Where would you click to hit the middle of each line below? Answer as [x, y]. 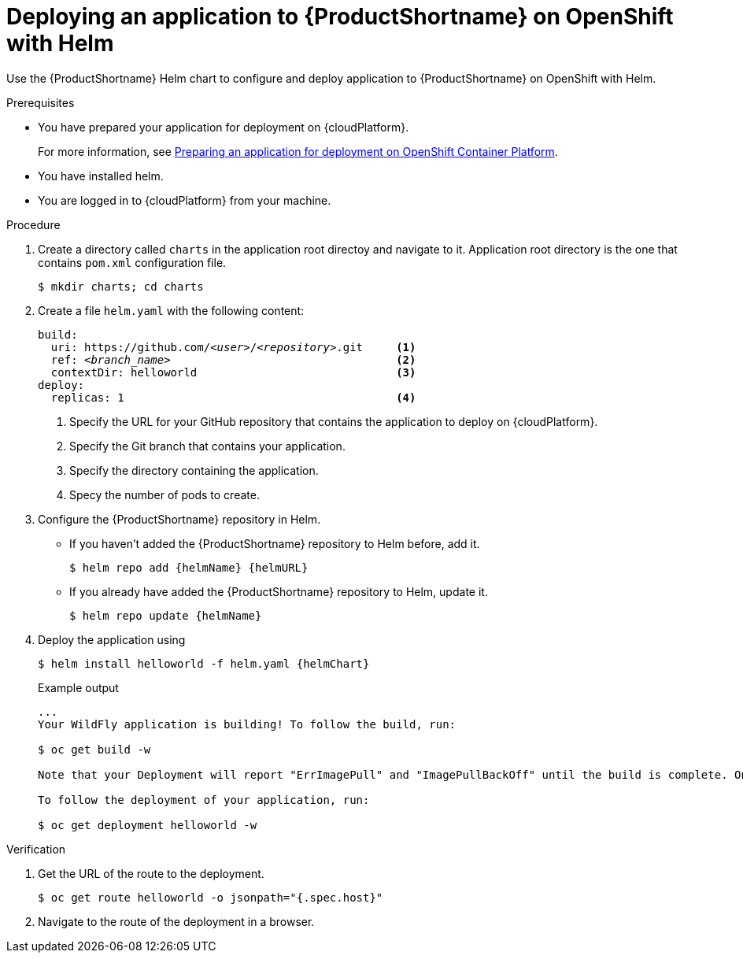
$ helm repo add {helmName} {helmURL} [189, 567]
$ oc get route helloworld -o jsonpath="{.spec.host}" [211, 897]
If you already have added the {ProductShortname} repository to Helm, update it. [279, 591]
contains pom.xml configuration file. [132, 262]
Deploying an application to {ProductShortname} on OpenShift [340, 17]
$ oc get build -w [94, 749]
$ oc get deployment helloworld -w [148, 825]
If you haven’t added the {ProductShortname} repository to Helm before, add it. [275, 543]
